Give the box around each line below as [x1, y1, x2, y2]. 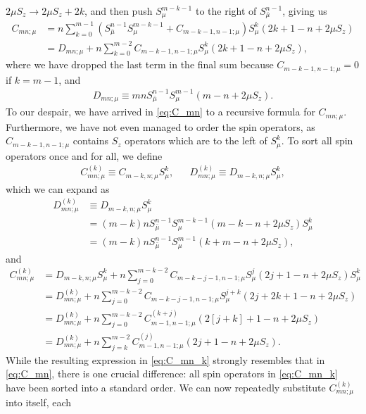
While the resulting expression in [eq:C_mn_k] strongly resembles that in [6, 352, 325, 367]
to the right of [195, 4, 257, 18]
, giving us [282, 4, 327, 18]
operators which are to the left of [125, 133, 267, 148]
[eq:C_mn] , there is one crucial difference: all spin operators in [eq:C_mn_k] [6, 366, 338, 381]
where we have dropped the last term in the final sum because [6, 57, 274, 72]
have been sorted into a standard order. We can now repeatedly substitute [6, 379, 326, 394]
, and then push [84, 4, 153, 18]
